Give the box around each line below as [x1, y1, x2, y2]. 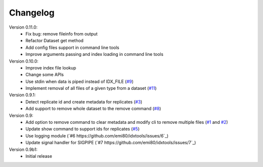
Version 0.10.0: [9, 58, 38, 64]
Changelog [9, 7, 55, 18]
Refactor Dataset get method [25, 38, 84, 44]
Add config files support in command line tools [25, 44, 119, 50]
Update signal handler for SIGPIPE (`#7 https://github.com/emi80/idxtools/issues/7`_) [25, 140, 196, 146]
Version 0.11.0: [9, 24, 38, 30]
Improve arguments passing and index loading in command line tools [25, 51, 164, 57]
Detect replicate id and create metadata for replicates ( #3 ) [25, 99, 143, 104]
